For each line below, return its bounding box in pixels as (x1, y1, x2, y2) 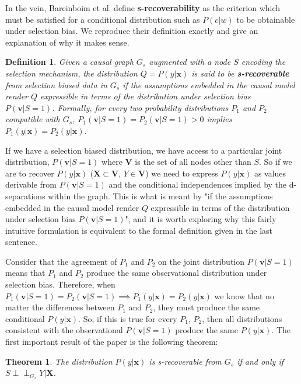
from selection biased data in (5, 78, 107, 91)
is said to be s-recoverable (191, 67, 289, 79)
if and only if (237, 355, 283, 367)
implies (206, 113, 232, 125)
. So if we (259, 155, 292, 168)
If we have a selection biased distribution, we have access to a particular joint (5, 144, 282, 156)
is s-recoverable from (149, 355, 222, 367)
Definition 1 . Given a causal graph (5, 56, 134, 68)
